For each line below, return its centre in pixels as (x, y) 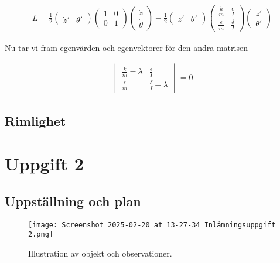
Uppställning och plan (73, 201)
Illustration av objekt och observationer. (100, 253)
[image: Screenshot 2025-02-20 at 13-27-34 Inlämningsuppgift (152, 225)
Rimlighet (35, 120)
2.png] (41, 235)
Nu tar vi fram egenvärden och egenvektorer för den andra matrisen (126, 47)
